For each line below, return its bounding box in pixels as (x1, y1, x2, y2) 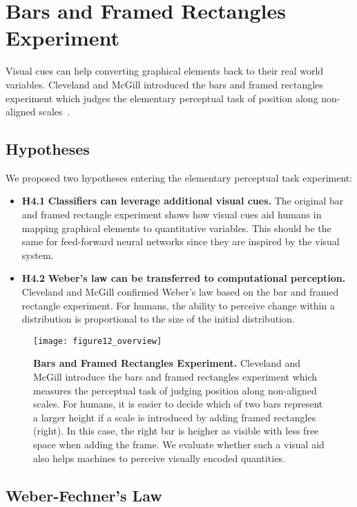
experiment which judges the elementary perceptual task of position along (6, 90, 318, 105)
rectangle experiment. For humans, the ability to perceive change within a (21, 298, 335, 312)
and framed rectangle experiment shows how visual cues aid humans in (21, 207, 322, 222)
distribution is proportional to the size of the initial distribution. (21, 312, 295, 326)
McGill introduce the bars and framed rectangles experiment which (33, 370, 318, 384)
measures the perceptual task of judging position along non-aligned (33, 383, 317, 397)
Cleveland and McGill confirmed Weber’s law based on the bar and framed (21, 285, 339, 299)
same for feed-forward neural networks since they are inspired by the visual (21, 234, 340, 249)
